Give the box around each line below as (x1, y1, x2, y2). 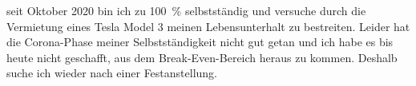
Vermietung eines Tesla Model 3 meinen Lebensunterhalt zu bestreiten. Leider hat (6, 18, 410, 34)
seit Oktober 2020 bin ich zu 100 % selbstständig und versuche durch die (6, 2, 366, 18)
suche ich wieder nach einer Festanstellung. (6, 64, 217, 81)
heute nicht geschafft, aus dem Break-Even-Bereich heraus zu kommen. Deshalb (6, 49, 398, 65)
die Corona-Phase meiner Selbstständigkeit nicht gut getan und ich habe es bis (6, 33, 394, 50)
